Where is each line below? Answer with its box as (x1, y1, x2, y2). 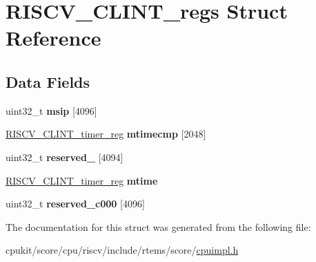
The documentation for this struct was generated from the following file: (6, 219, 311, 234)
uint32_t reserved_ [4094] (6, 149, 124, 164)
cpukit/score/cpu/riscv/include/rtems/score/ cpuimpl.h (6, 243, 239, 257)
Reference (6, 24, 101, 52)
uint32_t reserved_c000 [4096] (6, 196, 145, 211)
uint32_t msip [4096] (6, 103, 97, 118)
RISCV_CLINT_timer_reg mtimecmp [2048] (6, 127, 206, 141)
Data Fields (6, 71, 90, 92)
